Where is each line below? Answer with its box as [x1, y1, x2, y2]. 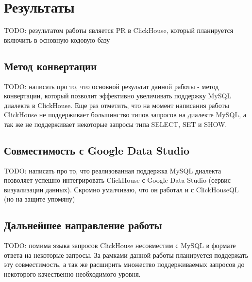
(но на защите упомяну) [4, 194, 75, 204]
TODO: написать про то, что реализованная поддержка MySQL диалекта [4, 165, 221, 175]
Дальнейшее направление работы [4, 218, 162, 233]
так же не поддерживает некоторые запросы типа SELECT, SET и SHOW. [4, 119, 227, 129]
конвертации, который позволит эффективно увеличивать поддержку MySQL [4, 91, 232, 101]
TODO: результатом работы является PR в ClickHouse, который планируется [4, 25, 234, 35]
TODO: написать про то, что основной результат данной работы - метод [4, 81, 219, 91]
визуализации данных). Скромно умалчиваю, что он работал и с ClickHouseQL [4, 184, 239, 194]
